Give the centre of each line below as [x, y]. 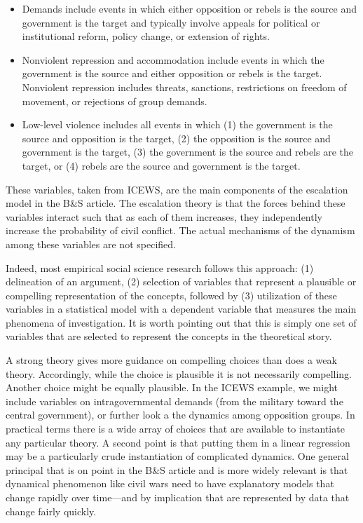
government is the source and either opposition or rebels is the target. [172, 73]
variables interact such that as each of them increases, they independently [164, 216]
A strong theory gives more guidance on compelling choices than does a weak [171, 360]
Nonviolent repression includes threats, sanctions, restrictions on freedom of [184, 87]
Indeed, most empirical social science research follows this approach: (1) [160, 267]
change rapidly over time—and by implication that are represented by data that [178, 497]
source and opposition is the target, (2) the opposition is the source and [176, 138]
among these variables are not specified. [91, 244]
